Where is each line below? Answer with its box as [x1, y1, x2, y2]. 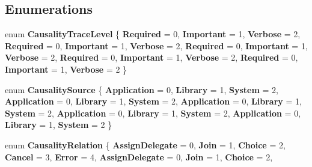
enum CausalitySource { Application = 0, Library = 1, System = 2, [5, 83, 278, 96]
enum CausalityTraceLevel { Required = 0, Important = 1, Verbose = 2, [5, 28, 301, 40]
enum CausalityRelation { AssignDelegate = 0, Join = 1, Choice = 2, [5, 138, 286, 151]
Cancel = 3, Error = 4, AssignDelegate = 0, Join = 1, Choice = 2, [5, 150, 273, 163]
